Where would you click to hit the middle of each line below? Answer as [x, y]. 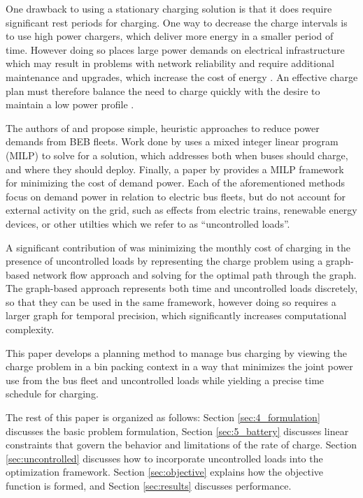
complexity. [30, 329]
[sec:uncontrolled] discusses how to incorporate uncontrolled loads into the [164, 458]
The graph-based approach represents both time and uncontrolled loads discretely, [182, 288]
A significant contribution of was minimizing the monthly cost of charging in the [178, 247]
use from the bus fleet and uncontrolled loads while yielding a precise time [165, 380]
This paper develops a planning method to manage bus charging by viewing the [176, 352]
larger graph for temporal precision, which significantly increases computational [176, 315]
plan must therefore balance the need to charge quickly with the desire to [163, 90]
